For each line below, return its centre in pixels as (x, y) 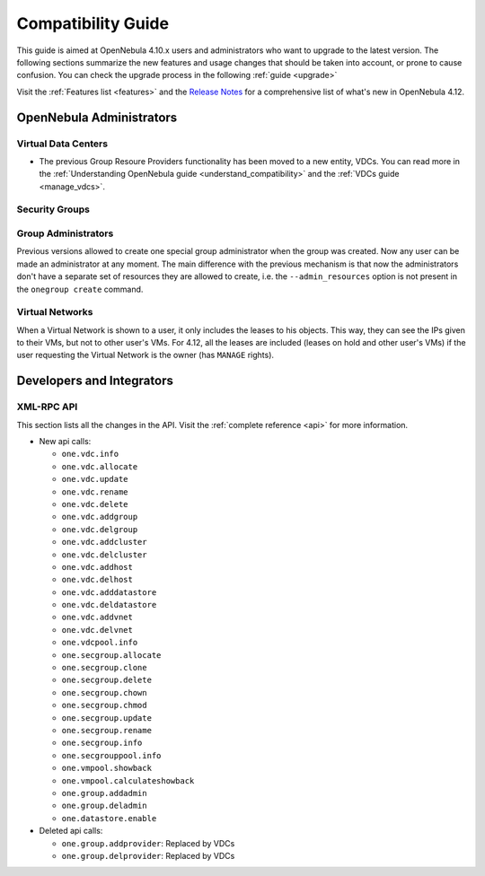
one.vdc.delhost (97, 580)
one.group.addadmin (104, 793)
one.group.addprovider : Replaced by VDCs (148, 843)
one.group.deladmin (104, 806)
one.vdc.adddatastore (109, 592)
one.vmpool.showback (107, 768)
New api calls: (65, 441)
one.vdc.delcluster (104, 555)
